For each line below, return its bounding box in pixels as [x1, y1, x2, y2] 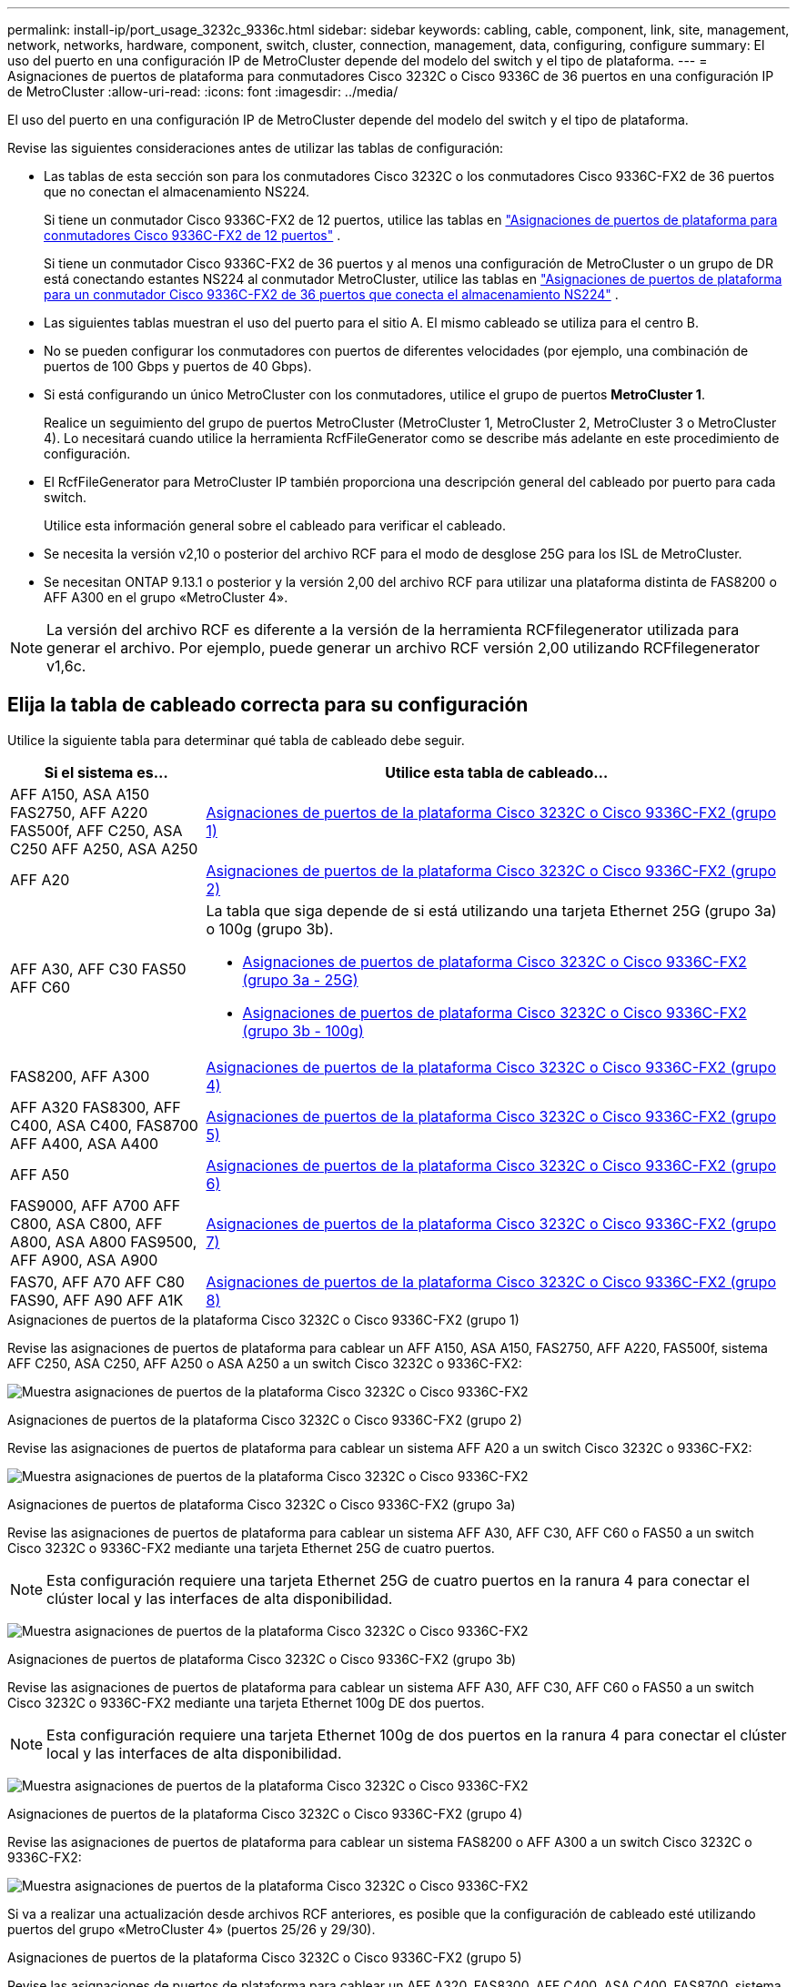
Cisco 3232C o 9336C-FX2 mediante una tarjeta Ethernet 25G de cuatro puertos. [7, 1539, 495, 1556]
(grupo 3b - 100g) [242, 1021, 364, 1040]
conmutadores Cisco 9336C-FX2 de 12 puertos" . [44, 227, 341, 243]
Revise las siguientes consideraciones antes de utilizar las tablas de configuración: [7, 140, 504, 156]
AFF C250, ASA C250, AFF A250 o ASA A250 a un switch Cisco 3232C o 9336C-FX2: [7, 1355, 522, 1371]
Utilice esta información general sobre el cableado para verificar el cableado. [44, 518, 506, 533]
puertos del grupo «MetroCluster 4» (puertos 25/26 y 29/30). [7, 1921, 376, 1937]
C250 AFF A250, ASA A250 [10, 839, 198, 858]
